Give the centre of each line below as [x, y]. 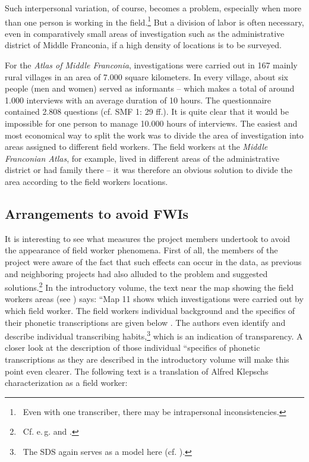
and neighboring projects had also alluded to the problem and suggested [136, 273]
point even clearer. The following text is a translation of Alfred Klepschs [137, 371]
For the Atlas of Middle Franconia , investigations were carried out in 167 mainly [151, 65]
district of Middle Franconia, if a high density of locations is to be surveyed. [143, 45]
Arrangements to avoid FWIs [97, 213]
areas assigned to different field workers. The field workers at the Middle [136, 147]
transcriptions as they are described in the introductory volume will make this [147, 359]
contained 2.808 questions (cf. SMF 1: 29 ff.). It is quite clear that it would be [147, 111]
